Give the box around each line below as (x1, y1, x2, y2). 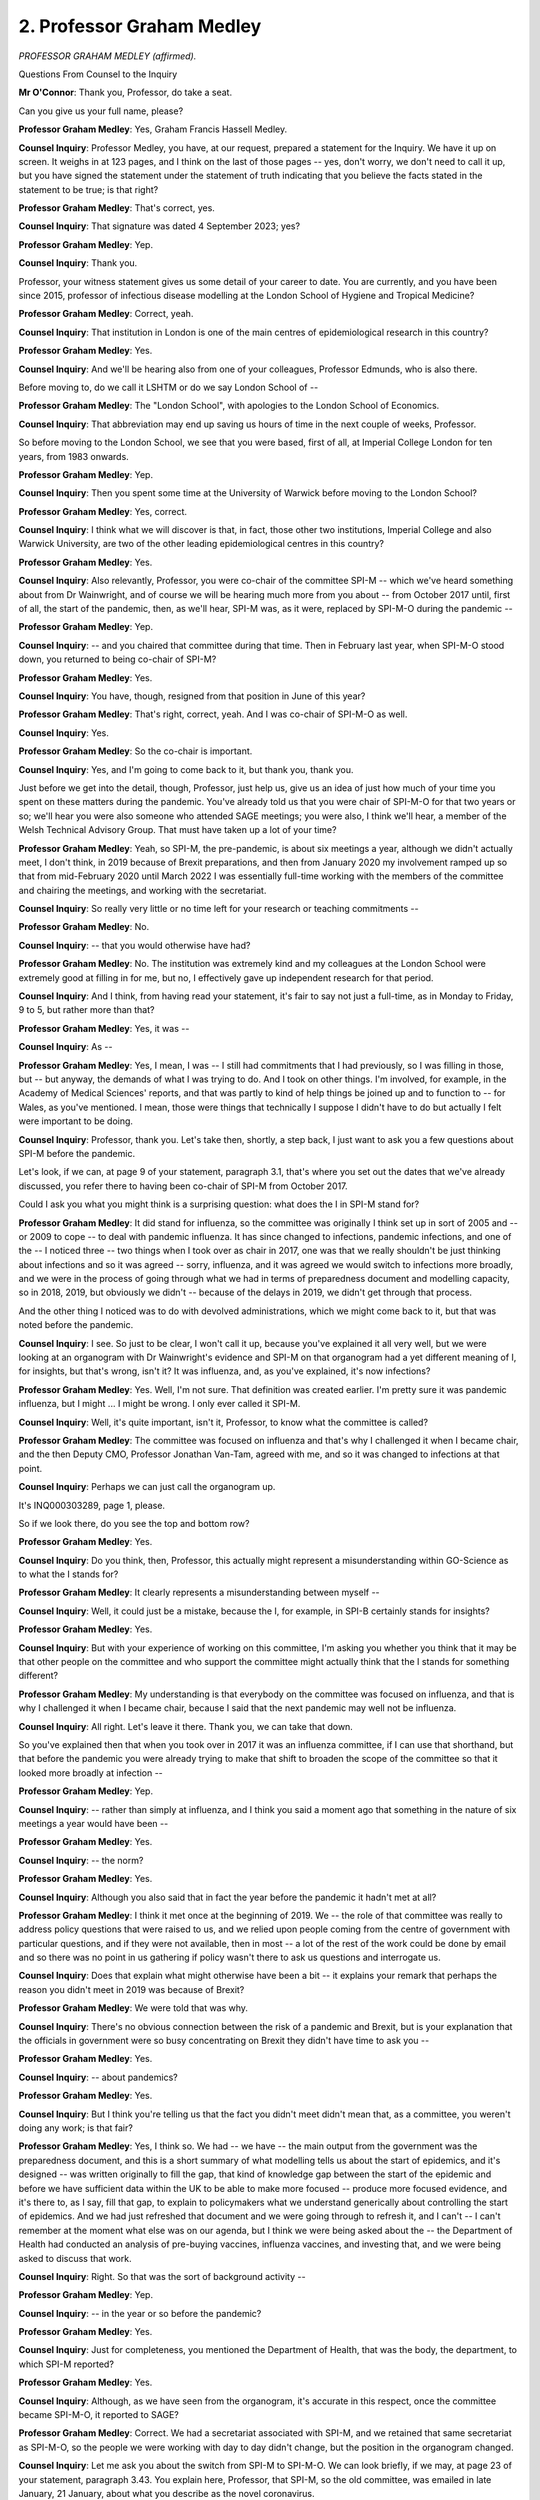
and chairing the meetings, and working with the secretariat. (18, 884, 267, 896)
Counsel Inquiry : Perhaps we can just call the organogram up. (18, 1481, 276, 1493)
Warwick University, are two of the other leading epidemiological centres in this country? (18, 538, 385, 550)
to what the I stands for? (18, 1568, 119, 1580)
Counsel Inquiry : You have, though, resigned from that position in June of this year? (18, 690, 366, 702)
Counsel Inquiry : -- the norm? (18, 1854, 144, 1866)
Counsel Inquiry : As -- (18, 1041, 113, 1053)
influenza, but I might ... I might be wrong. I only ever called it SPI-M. (18, 1398, 301, 1410)
